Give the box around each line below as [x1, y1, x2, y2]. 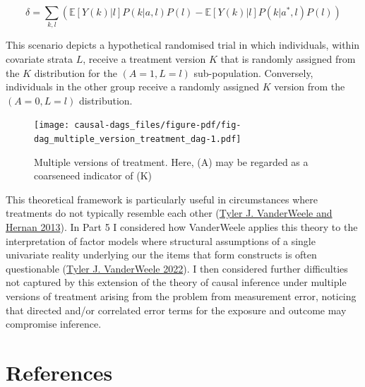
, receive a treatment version [83, 51, 206, 66]
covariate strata [6, 51, 73, 66]
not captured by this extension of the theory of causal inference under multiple [6, 275, 347, 290]
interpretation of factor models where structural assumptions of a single [6, 233, 316, 248]
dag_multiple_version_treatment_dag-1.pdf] [34, 133, 241, 144]
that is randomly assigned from [220, 51, 356, 66]
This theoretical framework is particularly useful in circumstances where [6, 191, 318, 206]
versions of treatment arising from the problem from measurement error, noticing [6, 288, 357, 303]
